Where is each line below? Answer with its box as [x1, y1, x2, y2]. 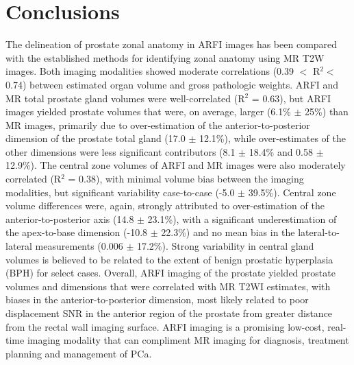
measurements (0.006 [35, 239, 123, 253]
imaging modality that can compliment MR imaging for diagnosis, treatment [27, 333, 349, 347]
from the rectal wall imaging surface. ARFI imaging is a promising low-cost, [5, 319, 325, 333]
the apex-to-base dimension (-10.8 [5, 225, 148, 239]
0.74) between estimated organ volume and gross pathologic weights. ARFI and [5, 77, 339, 91]
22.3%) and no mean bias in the [161, 225, 295, 239]
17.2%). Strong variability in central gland [136, 239, 314, 253]
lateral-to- [298, 225, 340, 239]
